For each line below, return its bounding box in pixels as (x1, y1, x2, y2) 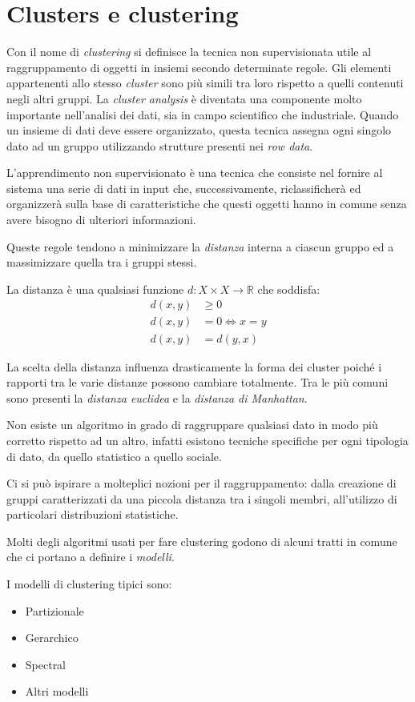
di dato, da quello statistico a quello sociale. (6, 447, 222, 464)
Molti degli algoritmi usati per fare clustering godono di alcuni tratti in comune (6, 532, 397, 549)
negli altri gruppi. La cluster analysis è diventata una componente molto (6, 90, 362, 106)
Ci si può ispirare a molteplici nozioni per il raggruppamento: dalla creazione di (6, 475, 397, 491)
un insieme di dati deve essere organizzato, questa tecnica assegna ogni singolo (6, 122, 392, 138)
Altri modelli (25, 683, 89, 700)
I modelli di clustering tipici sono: (6, 576, 172, 592)
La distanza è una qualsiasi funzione (6, 280, 184, 297)
